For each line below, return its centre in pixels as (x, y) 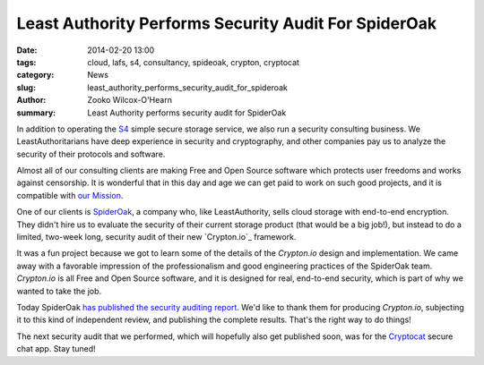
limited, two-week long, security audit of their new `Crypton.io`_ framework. (156, 237)
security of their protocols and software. (91, 154)
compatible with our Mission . (70, 195)
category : (35, 75)
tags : (26, 62)
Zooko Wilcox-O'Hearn (130, 100)
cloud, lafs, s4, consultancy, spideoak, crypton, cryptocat (194, 62)
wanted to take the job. (59, 291)
